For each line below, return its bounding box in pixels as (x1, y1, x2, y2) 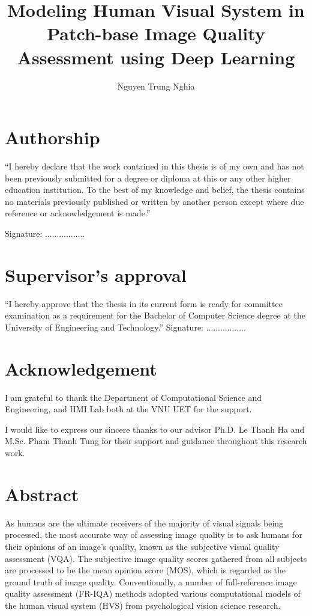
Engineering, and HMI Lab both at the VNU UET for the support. (5, 403, 252, 415)
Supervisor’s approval (5, 262, 187, 287)
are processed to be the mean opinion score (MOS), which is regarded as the (5, 564, 286, 576)
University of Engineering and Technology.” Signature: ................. (5, 320, 246, 333)
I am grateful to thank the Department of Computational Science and (5, 391, 262, 403)
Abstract (5, 481, 79, 506)
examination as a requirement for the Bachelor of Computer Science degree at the (5, 309, 305, 322)
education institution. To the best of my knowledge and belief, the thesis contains (5, 183, 305, 196)
